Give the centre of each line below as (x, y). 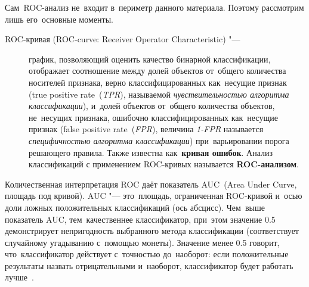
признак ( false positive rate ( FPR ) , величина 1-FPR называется (146, 129)
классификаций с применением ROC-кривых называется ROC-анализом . (164, 164)
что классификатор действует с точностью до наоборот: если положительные (147, 254)
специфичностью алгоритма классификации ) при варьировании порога (159, 140)
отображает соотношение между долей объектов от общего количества (157, 71)
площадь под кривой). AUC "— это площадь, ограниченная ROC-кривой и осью (154, 196)
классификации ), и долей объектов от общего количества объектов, (152, 106)
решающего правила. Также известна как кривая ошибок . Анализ (151, 152)
